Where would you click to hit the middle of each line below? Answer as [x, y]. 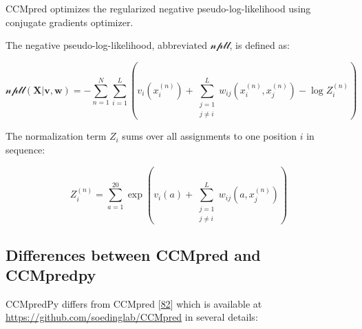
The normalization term [56, 136]
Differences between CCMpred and [133, 254]
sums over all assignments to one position [210, 136]
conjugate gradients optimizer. [70, 22]
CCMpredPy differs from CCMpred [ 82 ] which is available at [134, 303]
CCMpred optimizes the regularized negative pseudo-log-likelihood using [158, 8]
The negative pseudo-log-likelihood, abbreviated [106, 45]
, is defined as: [259, 45]
